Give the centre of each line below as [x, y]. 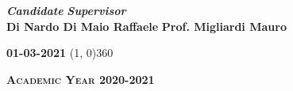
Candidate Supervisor [66, 10]
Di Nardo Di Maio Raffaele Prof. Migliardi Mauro [146, 26]
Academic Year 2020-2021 [81, 79]
